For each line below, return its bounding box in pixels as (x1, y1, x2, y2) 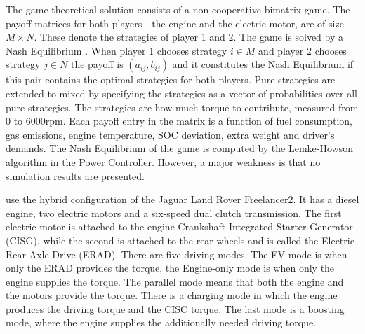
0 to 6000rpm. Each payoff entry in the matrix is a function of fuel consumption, (6, 113, 352, 128)
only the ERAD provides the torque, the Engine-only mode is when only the (6, 260, 335, 275)
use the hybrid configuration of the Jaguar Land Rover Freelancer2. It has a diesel (6, 192, 359, 207)
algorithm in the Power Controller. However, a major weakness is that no (6, 154, 321, 169)
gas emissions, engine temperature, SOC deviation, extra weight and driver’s (6, 127, 335, 141)
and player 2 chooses (258, 43, 347, 57)
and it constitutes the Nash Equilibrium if (172, 57, 354, 71)
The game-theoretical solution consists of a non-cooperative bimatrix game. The (6, 2, 350, 16)
